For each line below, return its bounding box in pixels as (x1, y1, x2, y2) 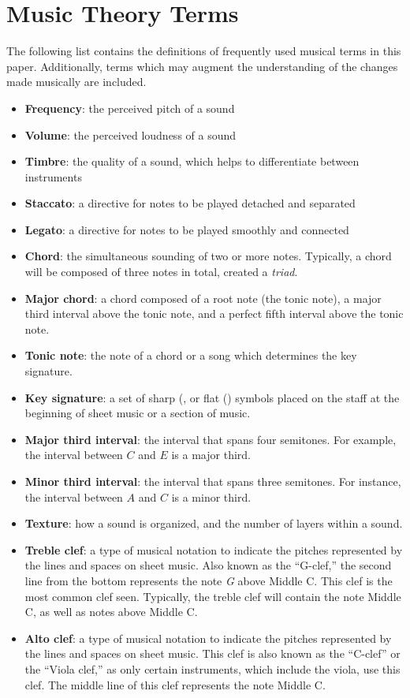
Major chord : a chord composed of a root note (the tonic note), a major (24, 289, 382, 306)
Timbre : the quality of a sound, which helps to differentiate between (24, 153, 360, 170)
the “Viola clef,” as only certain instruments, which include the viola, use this (24, 660, 401, 677)
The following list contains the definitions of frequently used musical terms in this (6, 43, 401, 59)
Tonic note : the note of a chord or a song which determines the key (24, 347, 357, 364)
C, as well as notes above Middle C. (24, 603, 198, 620)
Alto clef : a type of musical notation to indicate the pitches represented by (24, 629, 392, 646)
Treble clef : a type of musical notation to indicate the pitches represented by (24, 541, 403, 558)
